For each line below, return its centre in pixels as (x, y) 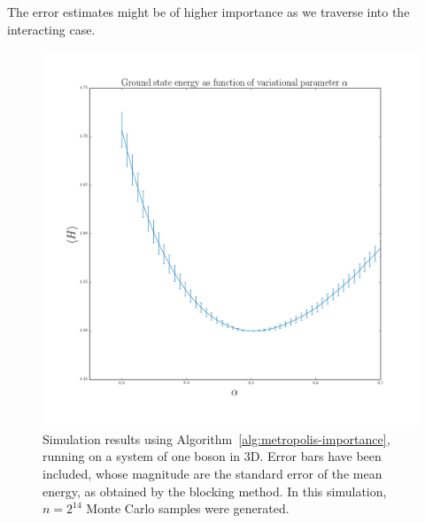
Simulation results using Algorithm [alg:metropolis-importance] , (216, 438)
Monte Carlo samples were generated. (188, 508)
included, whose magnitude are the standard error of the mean (212, 473)
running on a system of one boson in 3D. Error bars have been (212, 456)
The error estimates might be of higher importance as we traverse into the (209, 12)
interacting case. (51, 29)
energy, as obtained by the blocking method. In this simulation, (215, 491)
